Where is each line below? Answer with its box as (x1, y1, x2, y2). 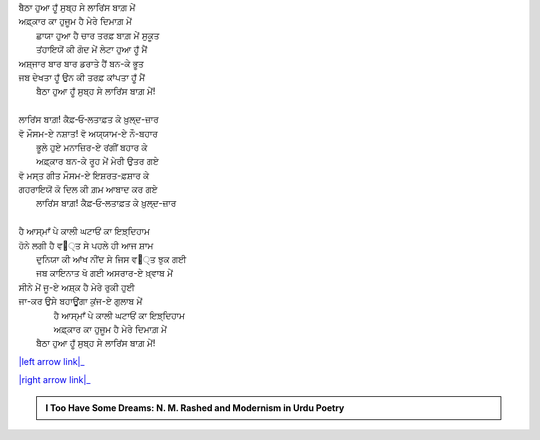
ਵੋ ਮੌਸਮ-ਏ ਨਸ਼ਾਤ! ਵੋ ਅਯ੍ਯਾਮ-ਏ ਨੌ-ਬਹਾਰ (18, 127, 159, 139)
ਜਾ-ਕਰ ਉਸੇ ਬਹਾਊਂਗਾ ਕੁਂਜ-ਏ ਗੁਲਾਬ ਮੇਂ (18, 295, 143, 307)
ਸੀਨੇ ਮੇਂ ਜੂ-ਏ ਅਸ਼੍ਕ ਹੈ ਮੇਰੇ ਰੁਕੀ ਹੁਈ (18, 281, 135, 293)
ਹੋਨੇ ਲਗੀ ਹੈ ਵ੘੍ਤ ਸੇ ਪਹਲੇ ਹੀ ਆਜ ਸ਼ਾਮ (18, 239, 154, 251)
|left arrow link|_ (18, 355, 85, 367)
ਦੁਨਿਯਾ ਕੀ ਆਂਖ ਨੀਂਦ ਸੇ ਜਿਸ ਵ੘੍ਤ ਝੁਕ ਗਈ (36, 253, 187, 265)
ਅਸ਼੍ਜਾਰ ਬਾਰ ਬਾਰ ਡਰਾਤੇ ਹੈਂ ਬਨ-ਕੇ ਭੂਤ (18, 57, 145, 69)
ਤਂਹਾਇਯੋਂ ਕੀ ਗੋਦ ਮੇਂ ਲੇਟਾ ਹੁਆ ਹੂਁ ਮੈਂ (36, 43, 148, 55)
